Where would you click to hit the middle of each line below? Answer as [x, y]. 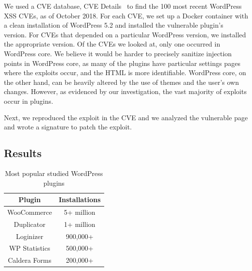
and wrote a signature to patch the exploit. [68, 127]
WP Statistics [30, 248]
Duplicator [30, 224]
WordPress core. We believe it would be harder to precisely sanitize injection [118, 53]
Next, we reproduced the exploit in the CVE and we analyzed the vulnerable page [126, 117]
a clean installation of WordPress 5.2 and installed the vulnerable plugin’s [114, 25]
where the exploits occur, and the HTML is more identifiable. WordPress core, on [125, 72]
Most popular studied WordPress [54, 173]
